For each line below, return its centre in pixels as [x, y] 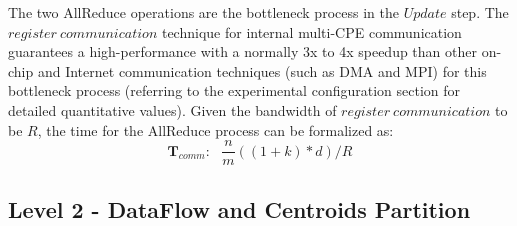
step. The [480, 12]
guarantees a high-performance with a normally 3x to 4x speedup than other [242, 51]
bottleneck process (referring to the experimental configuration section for [234, 90]
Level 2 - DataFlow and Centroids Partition [239, 208]
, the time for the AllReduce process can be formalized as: [215, 129]
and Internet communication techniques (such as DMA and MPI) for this [262, 70]
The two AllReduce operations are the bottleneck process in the [203, 12]
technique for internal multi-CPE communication [311, 31]
